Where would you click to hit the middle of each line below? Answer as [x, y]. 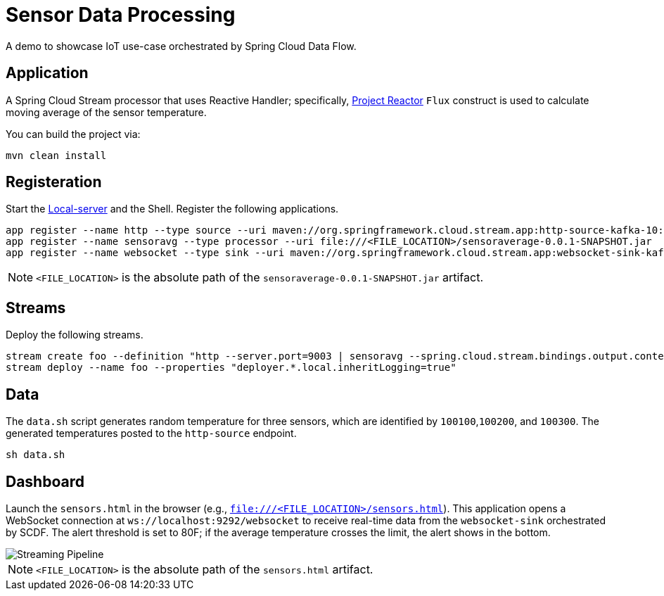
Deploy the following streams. [75, 335]
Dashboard [45, 481]
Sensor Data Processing [121, 15]
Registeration [54, 182]
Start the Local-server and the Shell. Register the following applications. [172, 209]
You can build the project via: [73, 134]
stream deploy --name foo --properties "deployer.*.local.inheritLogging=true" [231, 368]
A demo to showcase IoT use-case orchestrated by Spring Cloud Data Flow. [181, 46]
